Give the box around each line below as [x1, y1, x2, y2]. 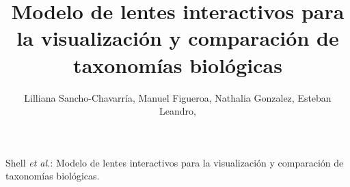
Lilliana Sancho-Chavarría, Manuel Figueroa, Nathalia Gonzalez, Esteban [24, 90, 332, 104]
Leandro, [159, 104, 196, 118]
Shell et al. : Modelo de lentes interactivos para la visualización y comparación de [5, 155, 344, 169]
